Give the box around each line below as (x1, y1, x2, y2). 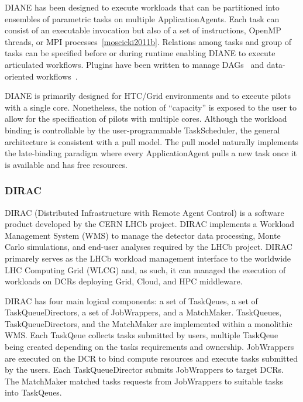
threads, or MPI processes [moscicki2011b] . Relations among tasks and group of (5, 35, 291, 47)
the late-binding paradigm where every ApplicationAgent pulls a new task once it (5, 147, 297, 159)
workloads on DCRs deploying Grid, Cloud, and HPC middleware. (5, 275, 243, 287)
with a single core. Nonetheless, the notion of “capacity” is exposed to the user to (5, 101, 297, 113)
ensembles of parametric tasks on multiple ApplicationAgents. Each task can (5, 12, 280, 25)
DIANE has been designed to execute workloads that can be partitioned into (5, 1, 280, 13)
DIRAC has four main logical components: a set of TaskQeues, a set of (5, 294, 258, 307)
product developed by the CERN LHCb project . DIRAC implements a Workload (5, 218, 295, 230)
